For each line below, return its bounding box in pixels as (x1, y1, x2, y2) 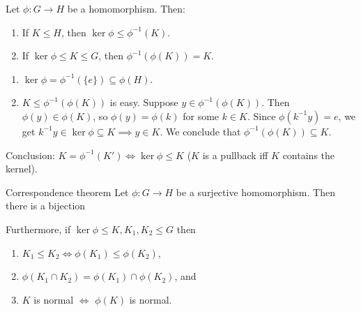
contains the (282, 147, 335, 162)
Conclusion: (6, 147, 55, 162)
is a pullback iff (202, 147, 268, 162)
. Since (247, 108, 276, 123)
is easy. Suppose (109, 95, 178, 110)
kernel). (6, 161, 38, 176)
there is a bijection (6, 198, 86, 213)
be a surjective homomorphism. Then (176, 184, 335, 199)
